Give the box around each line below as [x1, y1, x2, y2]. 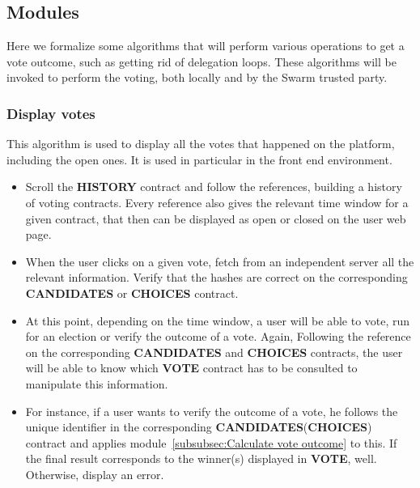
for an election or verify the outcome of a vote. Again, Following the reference [25, 328, 411, 345]
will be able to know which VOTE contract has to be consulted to [25, 359, 358, 376]
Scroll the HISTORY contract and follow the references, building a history [25, 178, 402, 195]
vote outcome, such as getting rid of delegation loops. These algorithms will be [6, 53, 397, 70]
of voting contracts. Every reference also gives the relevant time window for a [25, 193, 409, 210]
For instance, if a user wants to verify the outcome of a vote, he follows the [25, 402, 398, 419]
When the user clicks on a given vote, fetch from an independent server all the [25, 252, 414, 269]
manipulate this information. [25, 375, 168, 392]
